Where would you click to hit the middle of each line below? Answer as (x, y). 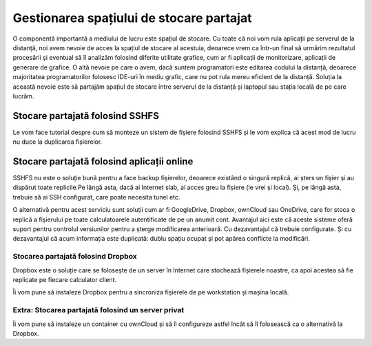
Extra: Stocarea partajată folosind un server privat (99, 310)
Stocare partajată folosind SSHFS (86, 116)
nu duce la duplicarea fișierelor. (58, 142)
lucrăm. (23, 96)
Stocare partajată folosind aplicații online (103, 161)
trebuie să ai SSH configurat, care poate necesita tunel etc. (96, 197)
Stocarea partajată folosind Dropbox (75, 257)
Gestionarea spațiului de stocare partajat (132, 18)
